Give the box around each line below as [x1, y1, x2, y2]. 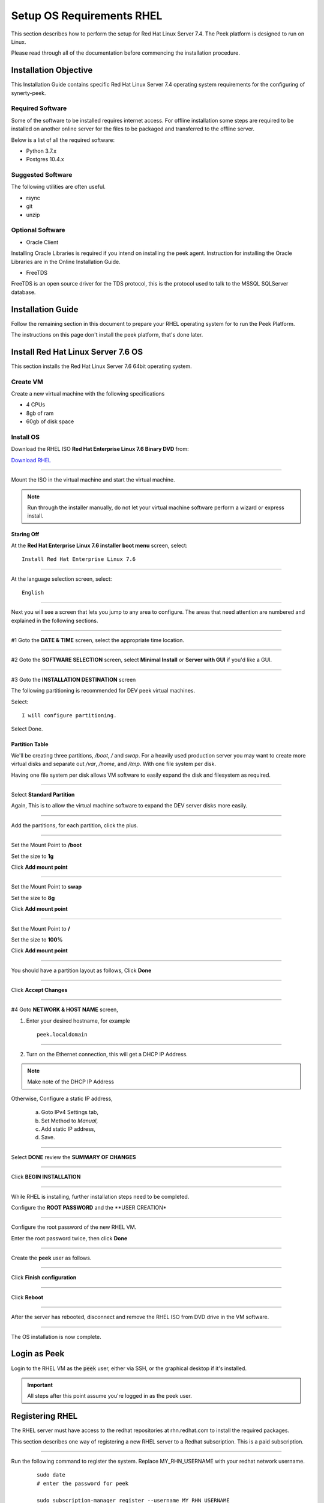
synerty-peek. [11, 89, 46, 96]
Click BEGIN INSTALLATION [11, 1173, 81, 1181]
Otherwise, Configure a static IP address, [11, 1095, 113, 1102]
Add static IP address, [41, 1125, 96, 1133]
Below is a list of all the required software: [11, 136, 115, 144]
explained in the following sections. [11, 617, 98, 624]
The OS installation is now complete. [11, 1333, 101, 1340]
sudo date [37, 1472, 65, 1478]
